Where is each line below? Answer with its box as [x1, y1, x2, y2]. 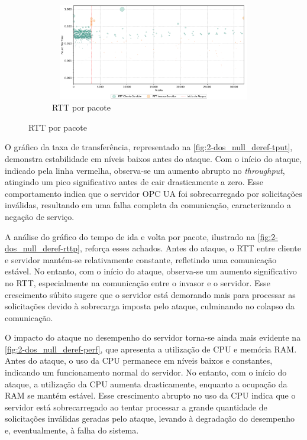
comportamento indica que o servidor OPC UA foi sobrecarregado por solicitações [5, 187, 302, 199]
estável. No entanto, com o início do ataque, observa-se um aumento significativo [5, 265, 297, 277]
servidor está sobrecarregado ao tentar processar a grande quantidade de [5, 400, 267, 413]
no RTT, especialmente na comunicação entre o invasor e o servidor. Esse [5, 276, 270, 289]
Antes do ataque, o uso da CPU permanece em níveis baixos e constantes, [5, 354, 273, 367]
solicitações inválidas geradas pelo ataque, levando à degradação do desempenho [5, 412, 295, 425]
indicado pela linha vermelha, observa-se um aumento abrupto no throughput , [5, 164, 285, 176]
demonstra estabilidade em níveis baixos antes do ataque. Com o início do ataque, [5, 152, 302, 164]
